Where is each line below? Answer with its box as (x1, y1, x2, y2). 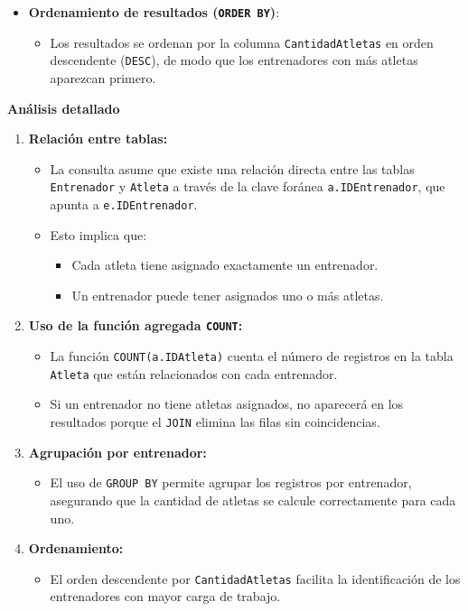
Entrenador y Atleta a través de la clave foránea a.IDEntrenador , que (50, 177, 445, 196)
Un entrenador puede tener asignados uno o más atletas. (71, 285, 384, 304)
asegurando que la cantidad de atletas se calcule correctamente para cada (50, 490, 456, 509)
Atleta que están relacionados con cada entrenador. (50, 364, 338, 383)
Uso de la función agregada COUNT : (28, 316, 243, 335)
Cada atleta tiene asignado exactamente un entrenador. (71, 255, 379, 274)
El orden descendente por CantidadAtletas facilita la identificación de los (50, 569, 461, 588)
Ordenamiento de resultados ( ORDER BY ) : (28, 3, 280, 21)
